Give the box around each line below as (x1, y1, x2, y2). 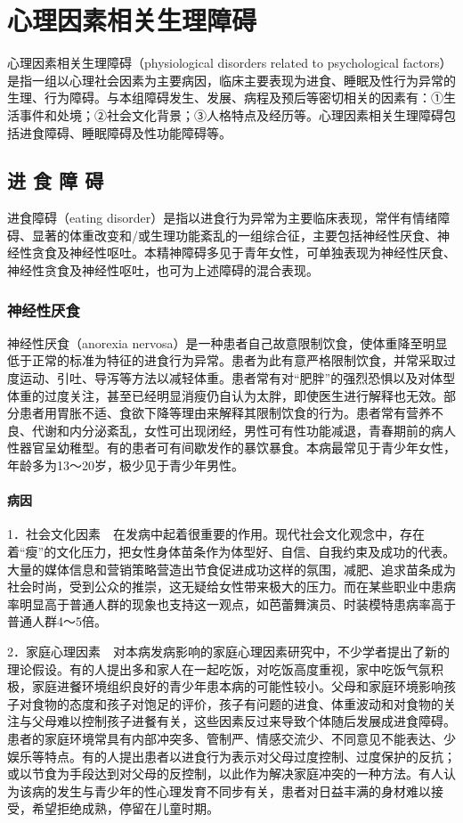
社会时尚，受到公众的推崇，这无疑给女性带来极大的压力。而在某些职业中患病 (7, 577, 456, 596)
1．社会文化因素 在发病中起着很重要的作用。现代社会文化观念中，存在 (7, 525, 425, 543)
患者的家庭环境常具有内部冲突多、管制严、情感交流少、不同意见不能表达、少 (7, 729, 456, 747)
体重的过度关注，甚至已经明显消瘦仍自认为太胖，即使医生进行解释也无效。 (7, 386, 443, 404)
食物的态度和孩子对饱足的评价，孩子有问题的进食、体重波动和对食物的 (31, 694, 443, 713)
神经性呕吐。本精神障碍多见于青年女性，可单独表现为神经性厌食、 (69, 243, 456, 262)
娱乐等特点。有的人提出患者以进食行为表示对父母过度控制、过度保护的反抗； (7, 746, 456, 765)
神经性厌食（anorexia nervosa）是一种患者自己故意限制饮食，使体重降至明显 (7, 333, 448, 352)
